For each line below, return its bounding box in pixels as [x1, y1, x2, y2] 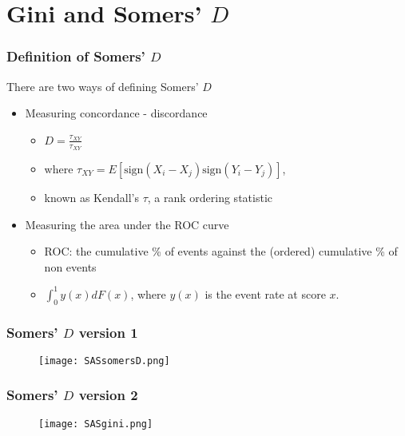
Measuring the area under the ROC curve [25, 216, 229, 232]
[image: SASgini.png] [38, 418, 153, 430]
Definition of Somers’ [6, 46, 145, 66]
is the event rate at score [204, 285, 326, 302]
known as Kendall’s [44, 189, 139, 206]
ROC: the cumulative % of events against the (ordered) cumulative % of [44, 243, 398, 260]
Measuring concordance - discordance [25, 105, 208, 121]
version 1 [78, 322, 138, 342]
